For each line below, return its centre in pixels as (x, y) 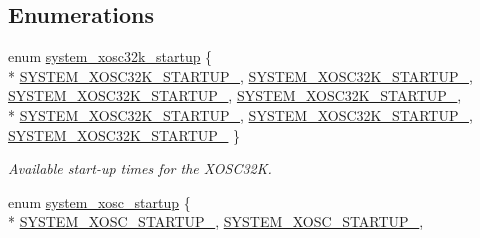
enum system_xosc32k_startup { (110, 56)
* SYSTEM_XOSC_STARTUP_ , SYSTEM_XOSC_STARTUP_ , (216, 221)
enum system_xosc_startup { (99, 201)
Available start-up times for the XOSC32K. (140, 168)
